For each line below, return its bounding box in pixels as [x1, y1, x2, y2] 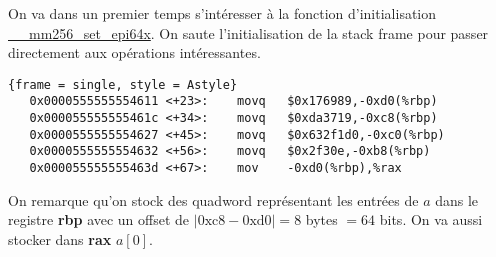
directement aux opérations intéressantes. [8, 42, 261, 63]
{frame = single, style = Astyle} [8, 77, 238, 92]
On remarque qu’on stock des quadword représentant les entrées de [8, 189, 419, 210]
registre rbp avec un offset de [8, 209, 190, 230]
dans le [435, 189, 479, 210]
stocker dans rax [8, 228, 112, 249]
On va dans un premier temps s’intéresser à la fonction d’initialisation [8, 3, 437, 23]
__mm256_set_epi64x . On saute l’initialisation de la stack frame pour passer [8, 22, 489, 43]
